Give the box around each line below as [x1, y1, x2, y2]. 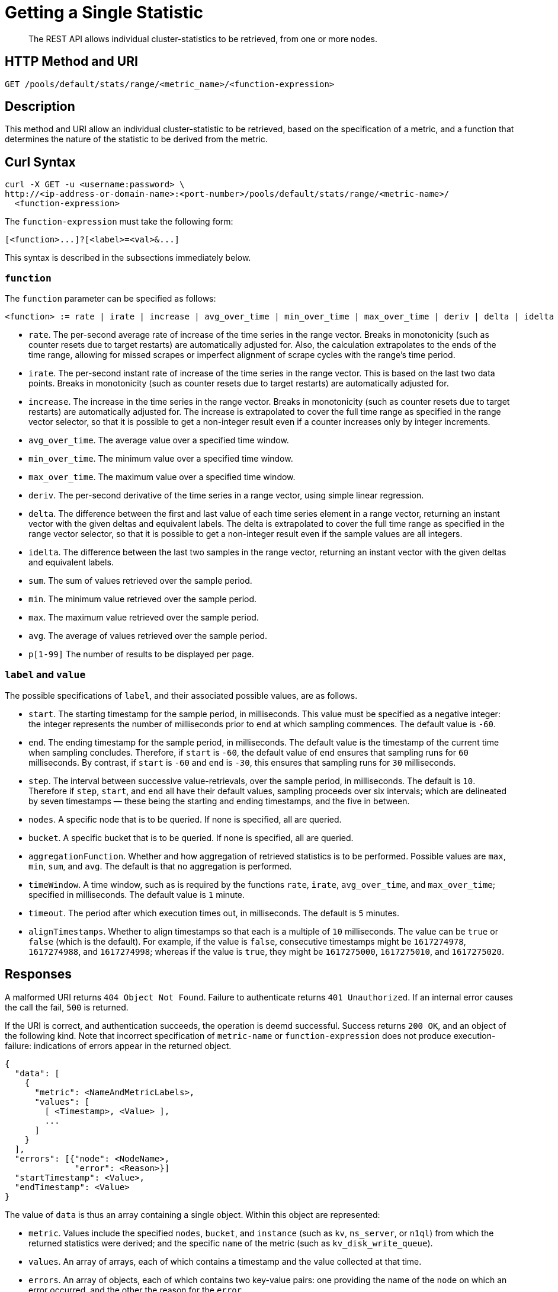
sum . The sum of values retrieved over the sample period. [28, 575, 252, 586]
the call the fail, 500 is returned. [5, 1002, 129, 1012]
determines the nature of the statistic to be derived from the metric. [5, 134, 268, 145]
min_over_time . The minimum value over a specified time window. [28, 453, 293, 464]
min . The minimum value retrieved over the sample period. [28, 594, 257, 605]
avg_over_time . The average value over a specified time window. [28, 435, 289, 446]
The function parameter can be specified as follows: [5, 293, 216, 304]
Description [5, 99, 75, 114]
